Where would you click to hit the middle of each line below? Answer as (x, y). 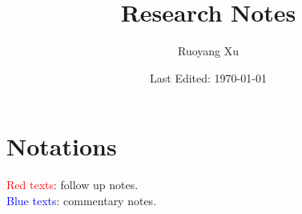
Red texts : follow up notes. (72, 185)
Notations (62, 146)
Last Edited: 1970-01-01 (208, 77)
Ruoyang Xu (208, 51)
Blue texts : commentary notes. (82, 200)
